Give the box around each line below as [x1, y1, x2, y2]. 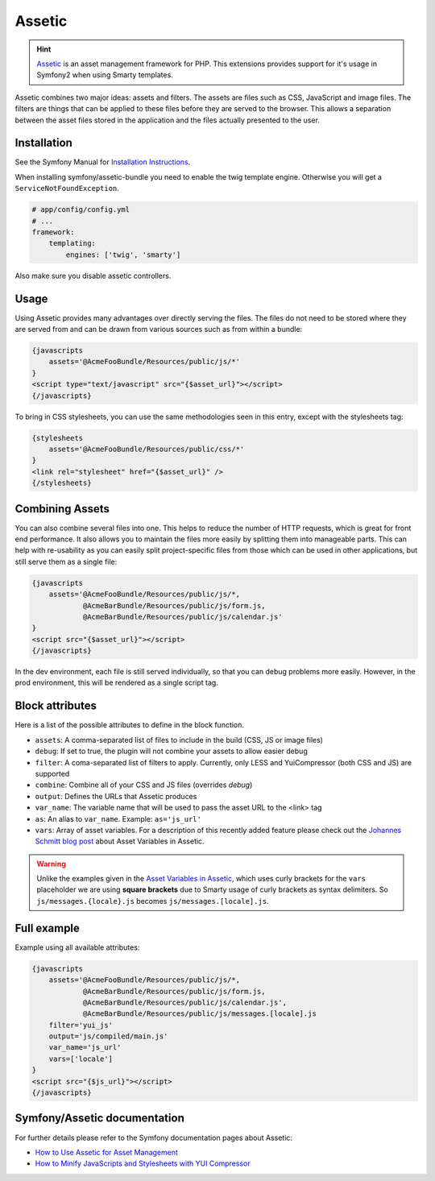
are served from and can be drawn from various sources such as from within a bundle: [14, 325, 303, 334]
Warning [36, 859, 66, 868]
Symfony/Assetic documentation [14, 1112, 184, 1125]
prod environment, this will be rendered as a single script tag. [14, 678, 219, 688]
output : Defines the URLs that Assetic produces [35, 791, 197, 801]
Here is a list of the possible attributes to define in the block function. [14, 720, 245, 730]
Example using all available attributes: [14, 943, 140, 952]
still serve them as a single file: [14, 557, 118, 566]
